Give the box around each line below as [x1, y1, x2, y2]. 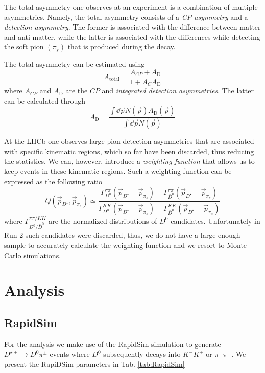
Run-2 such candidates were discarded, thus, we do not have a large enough [4, 230, 240, 240]
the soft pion [4, 41, 44, 52]
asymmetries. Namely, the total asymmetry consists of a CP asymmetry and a [4, 11, 248, 22]
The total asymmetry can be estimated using [4, 58, 145, 69]
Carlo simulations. [4, 250, 61, 260]
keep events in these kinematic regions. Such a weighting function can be [4, 165, 232, 176]
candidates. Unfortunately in [171, 215, 260, 226]
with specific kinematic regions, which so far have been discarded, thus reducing [4, 145, 254, 156]
